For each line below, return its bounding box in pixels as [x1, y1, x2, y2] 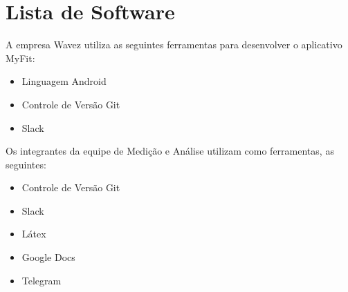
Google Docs [21, 250, 75, 264]
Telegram [21, 273, 62, 287]
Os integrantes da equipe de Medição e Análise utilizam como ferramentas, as [6, 144, 334, 158]
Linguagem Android [21, 74, 107, 88]
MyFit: [6, 50, 35, 65]
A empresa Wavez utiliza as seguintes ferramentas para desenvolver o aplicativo [6, 37, 342, 52]
